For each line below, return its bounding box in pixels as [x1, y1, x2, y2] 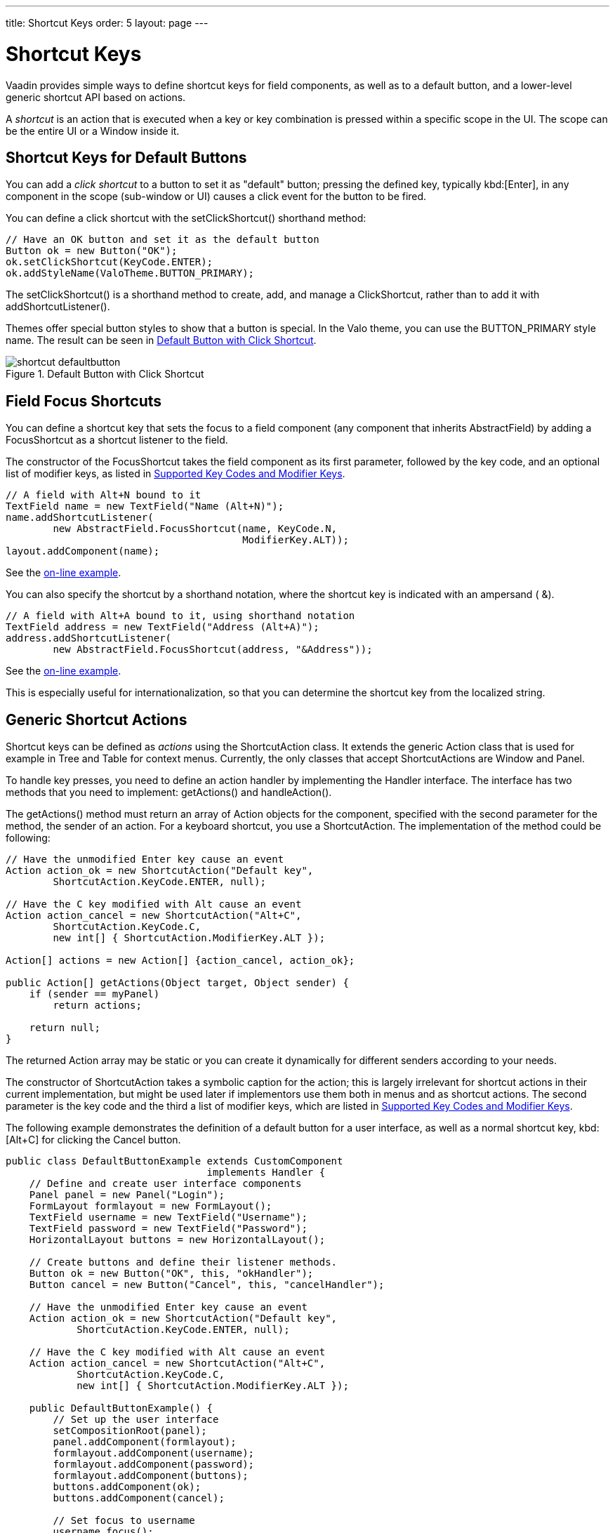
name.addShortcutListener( [6, 512, 154, 524]
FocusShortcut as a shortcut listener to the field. [6, 434, 228, 446]
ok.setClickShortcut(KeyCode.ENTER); [6, 256, 213, 268]
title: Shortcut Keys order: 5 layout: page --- [6, 17, 209, 29]
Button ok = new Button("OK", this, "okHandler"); [29, 1268, 314, 1280]
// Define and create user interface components [29, 1178, 302, 1190]
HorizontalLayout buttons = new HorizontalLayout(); [29, 1234, 326, 1246]
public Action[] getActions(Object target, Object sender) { [6, 977, 349, 989]
